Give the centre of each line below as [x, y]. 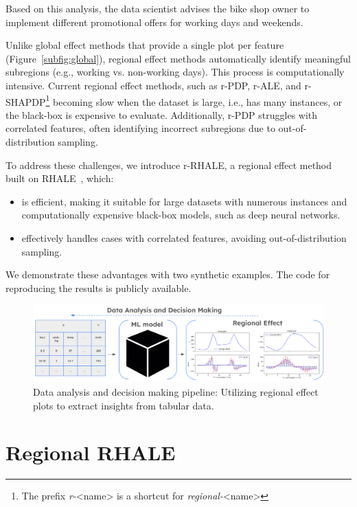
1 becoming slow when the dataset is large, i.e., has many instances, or [194, 100]
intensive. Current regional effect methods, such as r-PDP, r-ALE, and [153, 85]
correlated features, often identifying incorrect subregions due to [140, 128]
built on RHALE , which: [60, 178]
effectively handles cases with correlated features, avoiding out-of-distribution [184, 237]
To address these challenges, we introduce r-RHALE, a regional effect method [169, 165]
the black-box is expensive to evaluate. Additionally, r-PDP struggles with [162, 114]
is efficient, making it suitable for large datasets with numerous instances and [184, 201]
